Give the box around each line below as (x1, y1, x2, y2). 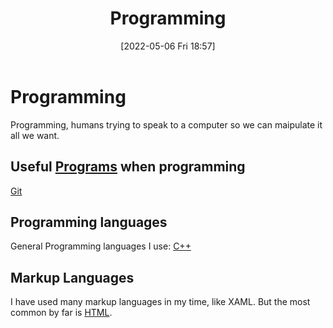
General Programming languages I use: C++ (10, 240, 192, 252)
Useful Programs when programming (10, 158, 246, 176)
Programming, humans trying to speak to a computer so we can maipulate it (10, 118, 323, 131)
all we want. (10, 129, 60, 141)
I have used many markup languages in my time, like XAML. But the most (10, 296, 311, 308)
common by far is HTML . (10, 307, 113, 319)
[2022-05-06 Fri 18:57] (120, 40, 216, 52)
